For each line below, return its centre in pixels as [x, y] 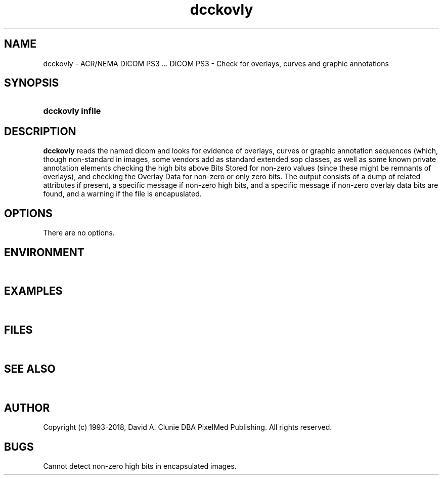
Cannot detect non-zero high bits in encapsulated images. [140, 466]
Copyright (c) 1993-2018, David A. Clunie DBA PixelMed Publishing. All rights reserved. [188, 427]
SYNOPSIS [32, 83]
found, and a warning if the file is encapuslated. [122, 194]
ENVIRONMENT [44, 252]
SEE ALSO [30, 369]
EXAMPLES [33, 291]
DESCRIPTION [40, 131]
